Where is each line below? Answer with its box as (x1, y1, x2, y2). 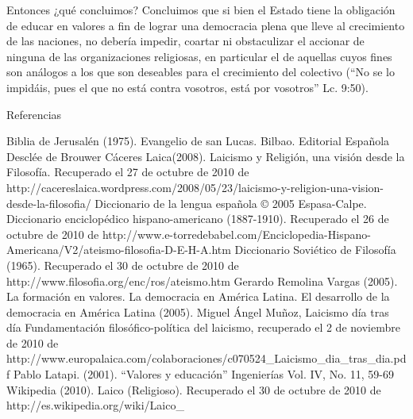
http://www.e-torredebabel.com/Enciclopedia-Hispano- (102, 225, 371, 242)
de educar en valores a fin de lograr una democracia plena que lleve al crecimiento (6, 17, 405, 33)
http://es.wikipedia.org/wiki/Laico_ (6, 397, 184, 413)
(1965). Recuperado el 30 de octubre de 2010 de (6, 256, 239, 273)
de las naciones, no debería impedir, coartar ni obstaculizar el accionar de (6, 33, 365, 49)
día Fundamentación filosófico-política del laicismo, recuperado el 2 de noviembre (6, 319, 400, 336)
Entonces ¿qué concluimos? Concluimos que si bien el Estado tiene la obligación (6, 2, 396, 17)
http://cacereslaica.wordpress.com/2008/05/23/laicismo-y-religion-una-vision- (6, 179, 384, 195)
